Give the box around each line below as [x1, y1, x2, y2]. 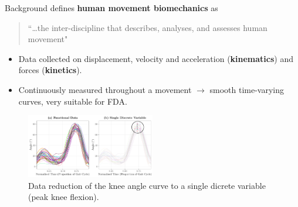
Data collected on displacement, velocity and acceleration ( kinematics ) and [18, 52, 294, 64]
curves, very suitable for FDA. [18, 95, 127, 107]
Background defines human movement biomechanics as [5, 2, 218, 13]
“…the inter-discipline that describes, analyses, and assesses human [28, 21, 267, 33]
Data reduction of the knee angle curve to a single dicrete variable [28, 179, 266, 191]
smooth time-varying [209, 83, 284, 95]
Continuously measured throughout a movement [18, 83, 192, 95]
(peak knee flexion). [28, 191, 99, 203]
